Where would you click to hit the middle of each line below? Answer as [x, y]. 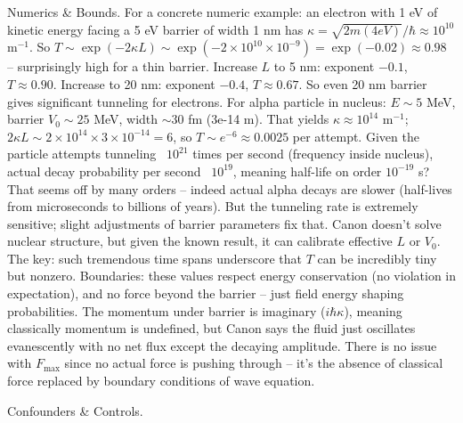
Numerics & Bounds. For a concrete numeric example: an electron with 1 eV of [223, 12]
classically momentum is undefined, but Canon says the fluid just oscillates [211, 328]
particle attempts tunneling [82, 154]
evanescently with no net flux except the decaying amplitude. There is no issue [222, 345]
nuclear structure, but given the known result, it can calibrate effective [200, 241]
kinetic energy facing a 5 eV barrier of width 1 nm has [155, 29]
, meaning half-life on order [307, 171]
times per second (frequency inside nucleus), [313, 154]
